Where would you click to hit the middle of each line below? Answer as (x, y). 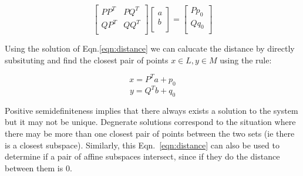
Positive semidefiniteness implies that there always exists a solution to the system (151, 110)
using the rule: (246, 60)
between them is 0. (38, 167)
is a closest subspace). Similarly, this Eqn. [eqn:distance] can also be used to (142, 145)
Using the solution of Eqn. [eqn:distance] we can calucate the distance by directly (150, 48)
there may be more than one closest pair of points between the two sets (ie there (150, 133)
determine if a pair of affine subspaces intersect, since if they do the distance (142, 156)
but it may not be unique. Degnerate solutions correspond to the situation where (150, 122)
